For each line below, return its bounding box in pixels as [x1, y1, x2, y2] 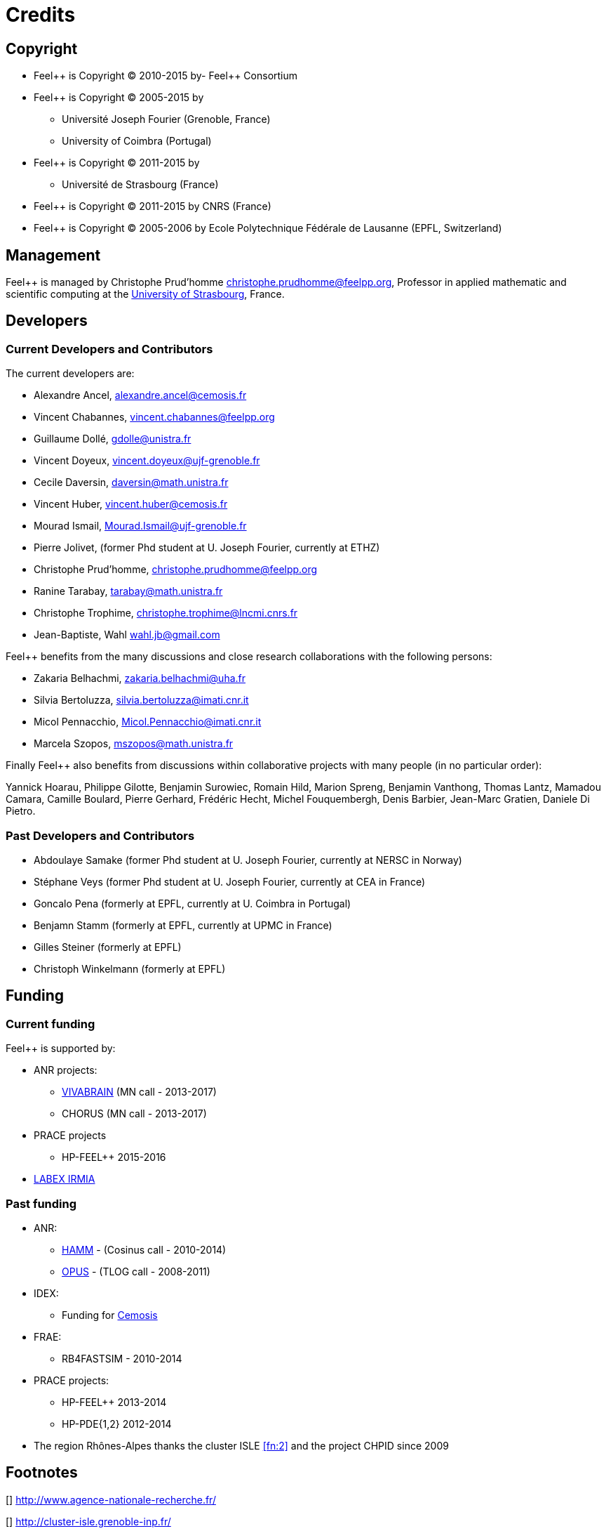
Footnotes [6, 1464, 78, 1482]
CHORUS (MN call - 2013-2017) [62, 1108, 207, 1120]
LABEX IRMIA [34, 1173, 95, 1185]
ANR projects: [34, 1064, 97, 1077]
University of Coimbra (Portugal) [62, 135, 212, 147]
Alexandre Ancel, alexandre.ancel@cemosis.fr [34, 389, 247, 402]
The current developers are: [6, 367, 135, 380]
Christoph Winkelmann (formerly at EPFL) [34, 962, 226, 975]
